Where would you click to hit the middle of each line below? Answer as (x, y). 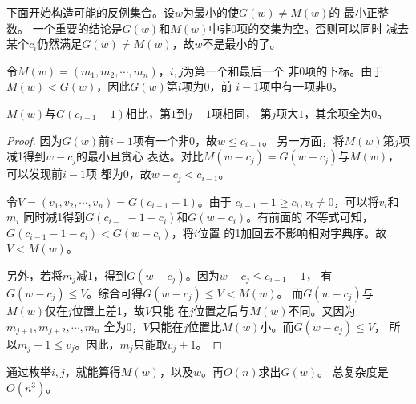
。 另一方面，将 (303, 140)
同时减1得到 (55, 217)
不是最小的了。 (242, 44)
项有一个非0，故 (176, 140)
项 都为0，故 (118, 174)
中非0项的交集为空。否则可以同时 (296, 28)
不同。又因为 (322, 310)
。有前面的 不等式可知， (310, 217)
